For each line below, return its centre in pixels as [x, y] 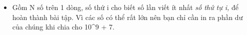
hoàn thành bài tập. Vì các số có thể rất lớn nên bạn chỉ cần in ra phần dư [127, 17]
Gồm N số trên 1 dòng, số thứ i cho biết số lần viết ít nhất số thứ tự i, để [125, 7]
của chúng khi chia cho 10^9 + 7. [63, 27]
